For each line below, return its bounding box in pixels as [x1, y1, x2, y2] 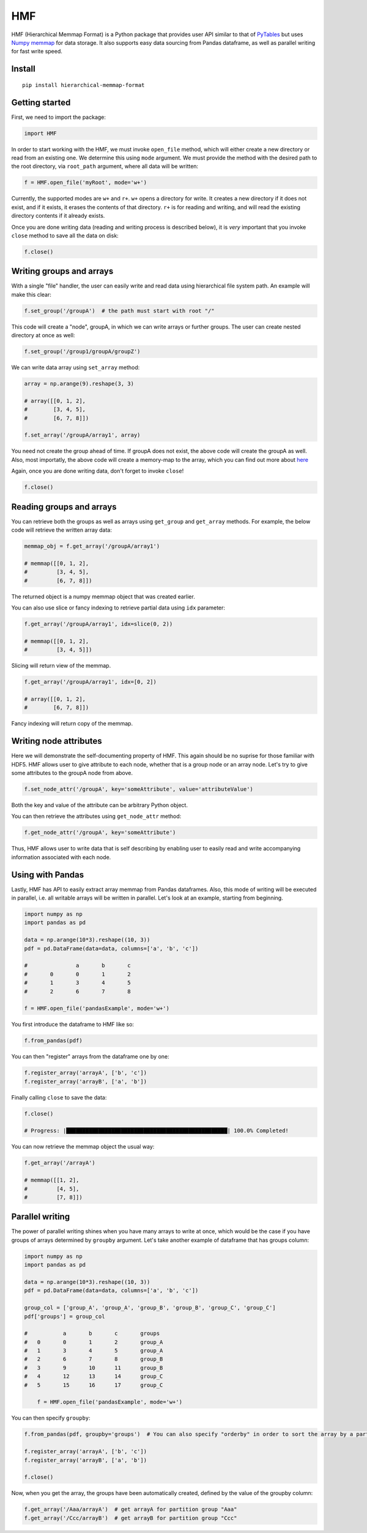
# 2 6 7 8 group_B [24, 1356, 163, 1363]
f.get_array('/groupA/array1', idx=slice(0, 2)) [24, 621, 173, 627]
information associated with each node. [11, 853, 111, 861]
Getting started [11, 97, 71, 107]
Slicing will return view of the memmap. [11, 662, 111, 670]
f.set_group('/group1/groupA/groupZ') [24, 348, 141, 355]
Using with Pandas [11, 870, 84, 880]
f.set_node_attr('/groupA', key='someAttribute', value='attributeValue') [24, 786, 254, 792]
